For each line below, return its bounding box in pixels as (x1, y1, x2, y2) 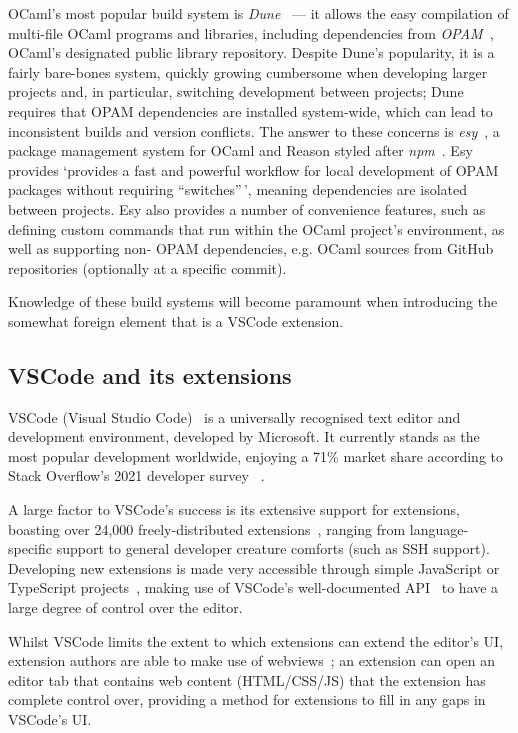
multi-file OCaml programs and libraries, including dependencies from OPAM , (8, 22, 494, 43)
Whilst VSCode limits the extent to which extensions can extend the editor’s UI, (8, 630, 504, 651)
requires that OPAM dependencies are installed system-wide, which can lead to (8, 100, 493, 121)
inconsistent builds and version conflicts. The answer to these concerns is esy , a (8, 120, 500, 141)
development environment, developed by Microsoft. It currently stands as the (8, 426, 480, 447)
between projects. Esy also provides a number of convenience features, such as (8, 198, 486, 219)
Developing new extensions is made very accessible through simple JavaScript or (8, 557, 500, 578)
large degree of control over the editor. (8, 597, 243, 618)
